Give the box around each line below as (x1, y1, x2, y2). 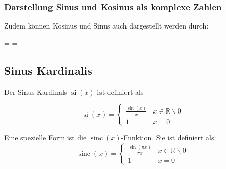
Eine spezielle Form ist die (4, 132, 87, 143)
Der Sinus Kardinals (4, 86, 67, 97)
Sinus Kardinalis (4, 62, 92, 78)
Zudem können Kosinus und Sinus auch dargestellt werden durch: (4, 20, 209, 31)
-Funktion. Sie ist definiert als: (121, 132, 216, 143)
